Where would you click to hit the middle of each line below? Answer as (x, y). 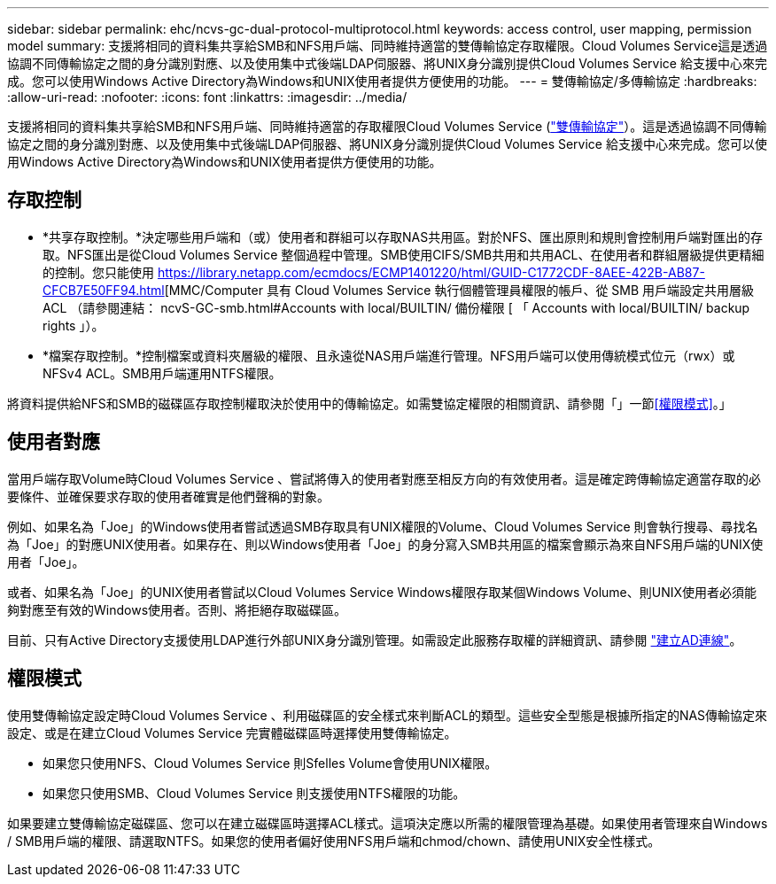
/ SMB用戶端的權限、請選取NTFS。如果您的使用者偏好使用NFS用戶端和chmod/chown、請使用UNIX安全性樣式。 (334, 841)
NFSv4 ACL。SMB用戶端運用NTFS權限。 (162, 373)
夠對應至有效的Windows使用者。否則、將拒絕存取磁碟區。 (177, 609)
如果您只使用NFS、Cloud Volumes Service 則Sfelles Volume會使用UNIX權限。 (270, 763)
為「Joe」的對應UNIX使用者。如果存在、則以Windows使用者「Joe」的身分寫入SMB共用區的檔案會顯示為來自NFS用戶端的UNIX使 (385, 544)
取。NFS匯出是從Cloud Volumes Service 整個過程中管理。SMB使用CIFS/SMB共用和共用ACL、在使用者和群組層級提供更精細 (404, 254)
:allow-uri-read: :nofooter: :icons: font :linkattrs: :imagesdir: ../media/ (207, 97)
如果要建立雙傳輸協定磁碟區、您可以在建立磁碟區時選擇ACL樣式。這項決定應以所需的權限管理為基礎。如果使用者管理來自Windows (388, 823)
